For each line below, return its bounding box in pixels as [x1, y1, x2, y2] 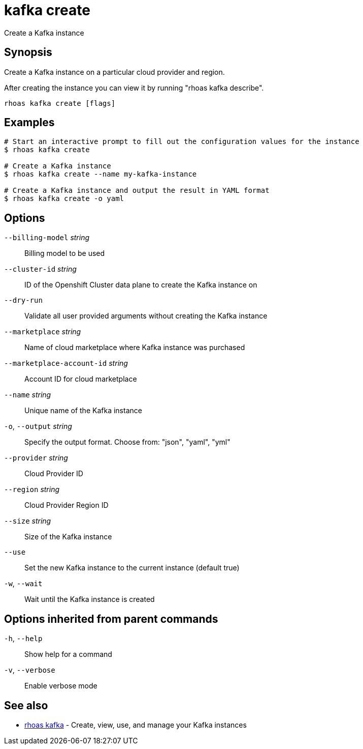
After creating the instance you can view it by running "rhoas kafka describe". [4, 83, 264, 92]
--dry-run [4, 296, 43, 305]
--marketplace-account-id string [4, 359, 128, 368]
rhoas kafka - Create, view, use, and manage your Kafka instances [24, 720, 247, 729]
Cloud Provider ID [24, 469, 83, 478]
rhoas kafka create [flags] [4, 99, 116, 107]
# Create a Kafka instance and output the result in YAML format [4, 186, 270, 195]
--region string [4, 485, 60, 494]
